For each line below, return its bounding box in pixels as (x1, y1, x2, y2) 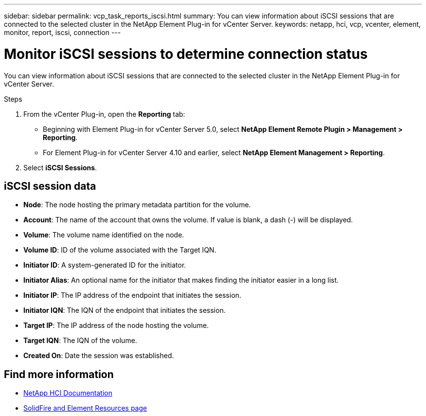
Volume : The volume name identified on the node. (23, 231, 184, 239)
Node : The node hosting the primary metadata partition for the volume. (23, 200, 251, 209)
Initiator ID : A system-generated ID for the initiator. (23, 261, 186, 270)
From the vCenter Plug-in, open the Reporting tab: (23, 109, 185, 118)
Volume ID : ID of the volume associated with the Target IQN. (23, 246, 216, 254)
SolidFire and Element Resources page (23, 404, 147, 413)
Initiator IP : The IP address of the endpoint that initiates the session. (23, 291, 242, 300)
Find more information (4, 368, 114, 380)
